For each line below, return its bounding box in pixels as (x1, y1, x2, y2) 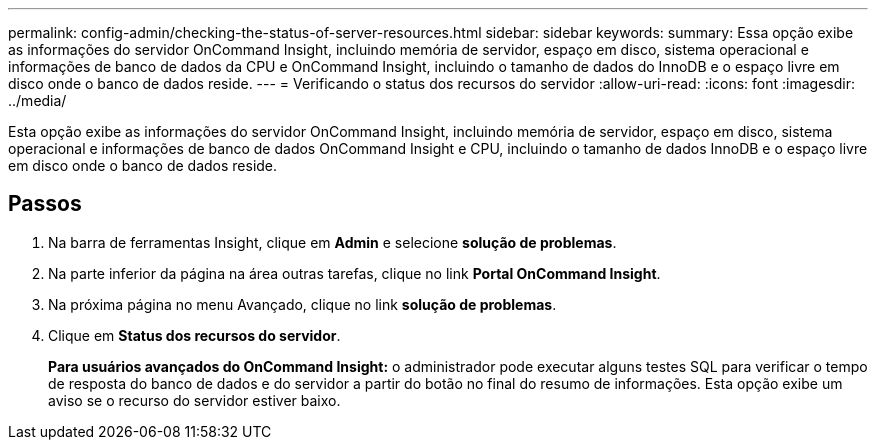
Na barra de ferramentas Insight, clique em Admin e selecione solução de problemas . (48, 233, 617, 251)
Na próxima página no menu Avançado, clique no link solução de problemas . (48, 295, 557, 313)
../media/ (8, 92, 67, 109)
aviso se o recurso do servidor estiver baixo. (48, 391, 341, 409)
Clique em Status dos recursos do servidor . (48, 326, 341, 344)
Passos (8, 191, 82, 217)
